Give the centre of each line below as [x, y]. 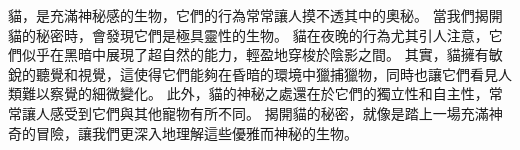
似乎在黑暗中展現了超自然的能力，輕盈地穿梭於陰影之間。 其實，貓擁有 [255, 54]
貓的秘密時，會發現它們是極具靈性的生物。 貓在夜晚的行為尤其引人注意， [248, 34]
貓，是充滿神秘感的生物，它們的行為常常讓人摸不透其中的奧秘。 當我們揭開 [255, 15]
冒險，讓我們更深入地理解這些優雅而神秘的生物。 [196, 132]
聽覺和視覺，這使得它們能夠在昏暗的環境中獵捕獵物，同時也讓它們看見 [266, 73]
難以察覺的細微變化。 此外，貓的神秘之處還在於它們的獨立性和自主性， [255, 93]
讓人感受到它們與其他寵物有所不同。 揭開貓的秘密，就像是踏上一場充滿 [255, 112]
